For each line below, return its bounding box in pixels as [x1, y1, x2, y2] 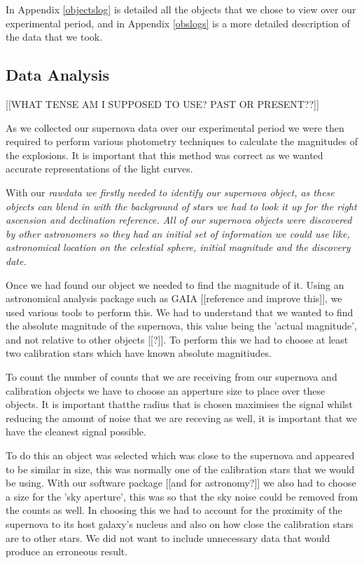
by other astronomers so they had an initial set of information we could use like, [6, 226, 350, 240]
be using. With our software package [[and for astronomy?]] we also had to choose [6, 475, 356, 490]
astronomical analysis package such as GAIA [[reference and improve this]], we [6, 291, 342, 306]
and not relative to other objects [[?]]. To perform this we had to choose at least [6, 332, 349, 346]
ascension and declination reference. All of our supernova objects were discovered [6, 212, 352, 227]
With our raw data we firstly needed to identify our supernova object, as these [6, 184, 335, 199]
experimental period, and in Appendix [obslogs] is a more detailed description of [6, 15, 350, 30]
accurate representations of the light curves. [6, 161, 193, 176]
